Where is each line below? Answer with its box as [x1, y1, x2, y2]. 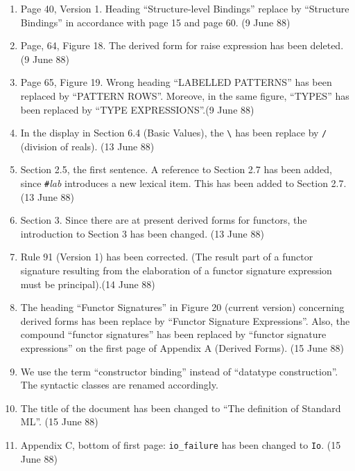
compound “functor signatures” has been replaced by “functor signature [20, 327, 327, 341]
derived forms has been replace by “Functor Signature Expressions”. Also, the [20, 313, 350, 328]
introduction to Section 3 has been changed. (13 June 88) [20, 226, 264, 240]
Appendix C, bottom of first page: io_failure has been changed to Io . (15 [20, 437, 341, 452]
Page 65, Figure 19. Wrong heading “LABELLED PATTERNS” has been [20, 75, 332, 89]
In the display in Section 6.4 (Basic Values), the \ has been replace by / [20, 125, 327, 140]
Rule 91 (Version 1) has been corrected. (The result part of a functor [20, 249, 313, 264]
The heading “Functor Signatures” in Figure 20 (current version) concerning [20, 300, 345, 314]
